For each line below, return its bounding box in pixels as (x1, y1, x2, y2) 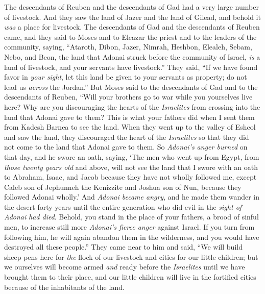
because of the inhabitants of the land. (4, 281, 125, 292)
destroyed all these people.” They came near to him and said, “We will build (4, 241, 243, 252)
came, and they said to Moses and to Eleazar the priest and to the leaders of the (4, 31, 257, 42)
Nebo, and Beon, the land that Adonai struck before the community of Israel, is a (4, 51, 260, 62)
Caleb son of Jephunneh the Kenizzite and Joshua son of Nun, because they (4, 181, 242, 192)
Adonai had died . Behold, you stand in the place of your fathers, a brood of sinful (4, 211, 259, 222)
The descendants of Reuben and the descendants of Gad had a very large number (4, 2, 259, 12)
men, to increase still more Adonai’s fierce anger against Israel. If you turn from (4, 222, 255, 232)
